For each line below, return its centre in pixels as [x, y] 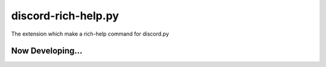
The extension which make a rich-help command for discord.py [90, 34]
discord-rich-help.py [65, 16]
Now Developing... [47, 51]
